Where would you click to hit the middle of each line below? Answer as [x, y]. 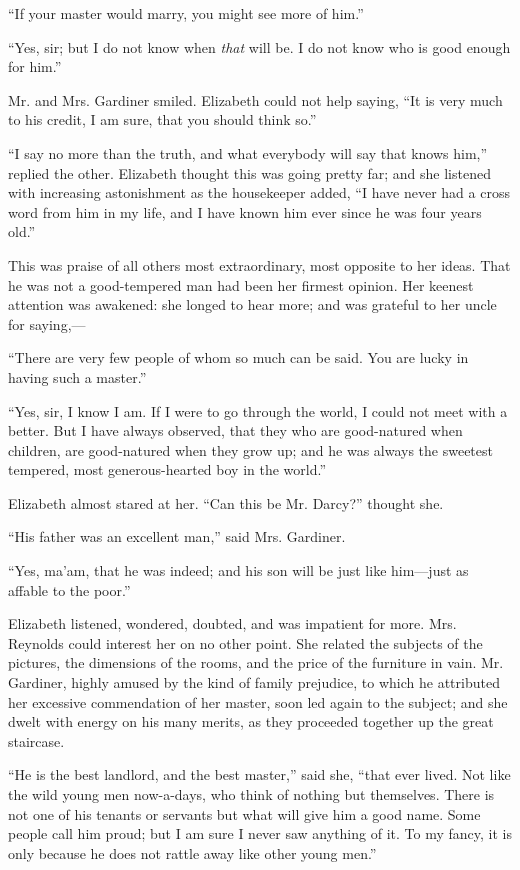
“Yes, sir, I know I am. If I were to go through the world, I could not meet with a [258, 410]
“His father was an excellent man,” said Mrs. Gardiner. [177, 536]
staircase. [36, 740]
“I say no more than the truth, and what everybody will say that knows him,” [248, 152]
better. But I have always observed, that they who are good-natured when [235, 430]
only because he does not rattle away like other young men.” [192, 852]
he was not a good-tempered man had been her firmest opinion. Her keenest [241, 284]
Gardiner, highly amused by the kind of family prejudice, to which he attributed [254, 682]
